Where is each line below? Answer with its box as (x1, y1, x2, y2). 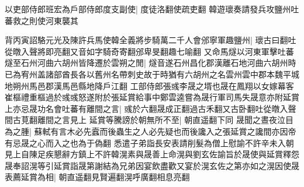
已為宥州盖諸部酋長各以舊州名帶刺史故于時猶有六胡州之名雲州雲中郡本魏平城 (5, 68, 299, 80)
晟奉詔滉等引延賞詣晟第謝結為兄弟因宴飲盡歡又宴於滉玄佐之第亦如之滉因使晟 (5, 159, 299, 171)
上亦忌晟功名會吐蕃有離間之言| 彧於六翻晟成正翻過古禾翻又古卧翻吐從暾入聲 (5, 102, 296, 114)
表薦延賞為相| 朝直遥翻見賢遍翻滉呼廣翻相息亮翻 (5, 171, 190, 183)
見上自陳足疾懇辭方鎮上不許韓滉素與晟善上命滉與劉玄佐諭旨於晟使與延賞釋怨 (5, 148, 299, 160)
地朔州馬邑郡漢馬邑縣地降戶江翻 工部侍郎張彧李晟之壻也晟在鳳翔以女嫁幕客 (5, 79, 294, 91)
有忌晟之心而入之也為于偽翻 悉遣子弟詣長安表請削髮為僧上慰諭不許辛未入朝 (5, 136, 294, 149)
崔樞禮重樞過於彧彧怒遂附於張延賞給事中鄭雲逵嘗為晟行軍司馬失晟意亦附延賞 (5, 91, 299, 103)
